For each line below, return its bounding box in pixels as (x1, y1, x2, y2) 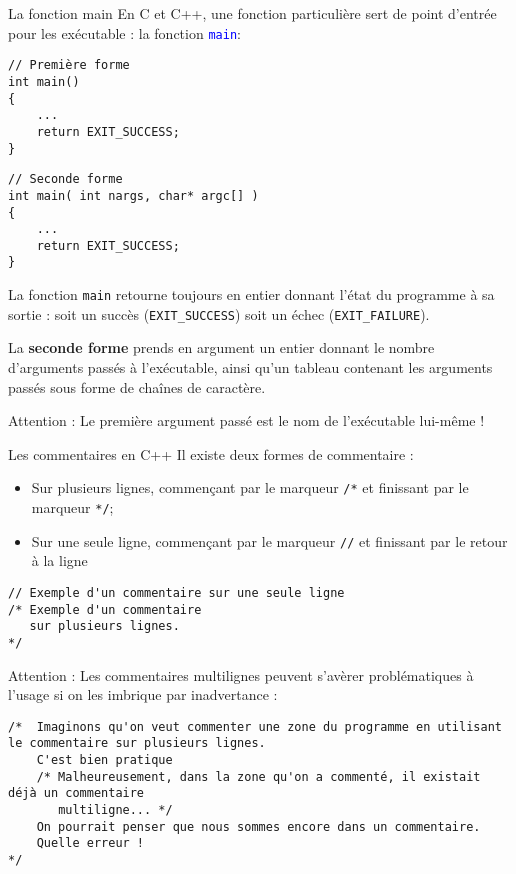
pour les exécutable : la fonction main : (8, 22, 241, 43)
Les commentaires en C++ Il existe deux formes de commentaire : (8, 443, 414, 464)
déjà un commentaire (8, 786, 145, 801)
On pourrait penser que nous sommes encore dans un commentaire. (36, 819, 481, 834)
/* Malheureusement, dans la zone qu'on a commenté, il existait (36, 769, 481, 784)
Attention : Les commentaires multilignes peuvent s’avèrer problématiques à (8, 664, 474, 685)
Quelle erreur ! (36, 836, 145, 851)
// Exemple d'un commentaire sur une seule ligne (8, 585, 345, 600)
